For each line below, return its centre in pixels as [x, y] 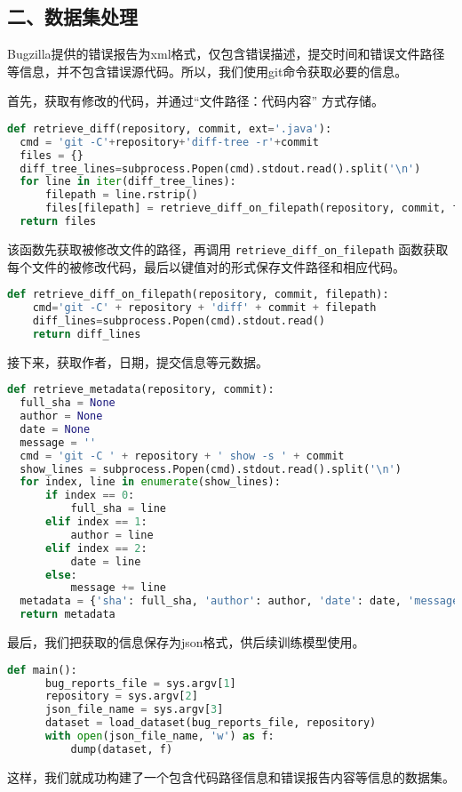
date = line [106, 561]
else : [61, 575]
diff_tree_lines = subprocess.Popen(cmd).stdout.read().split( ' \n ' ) [220, 168]
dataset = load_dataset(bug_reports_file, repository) [211, 723]
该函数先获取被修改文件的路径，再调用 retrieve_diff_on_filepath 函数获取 [228, 248]
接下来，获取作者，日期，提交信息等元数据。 [138, 361]
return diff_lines [87, 334]
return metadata [68, 615]
